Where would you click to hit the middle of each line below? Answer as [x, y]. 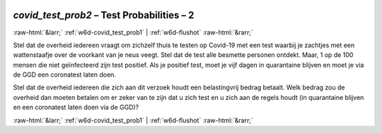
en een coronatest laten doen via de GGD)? [76, 107]
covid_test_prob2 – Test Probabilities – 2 [104, 15]
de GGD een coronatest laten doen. [65, 75]
